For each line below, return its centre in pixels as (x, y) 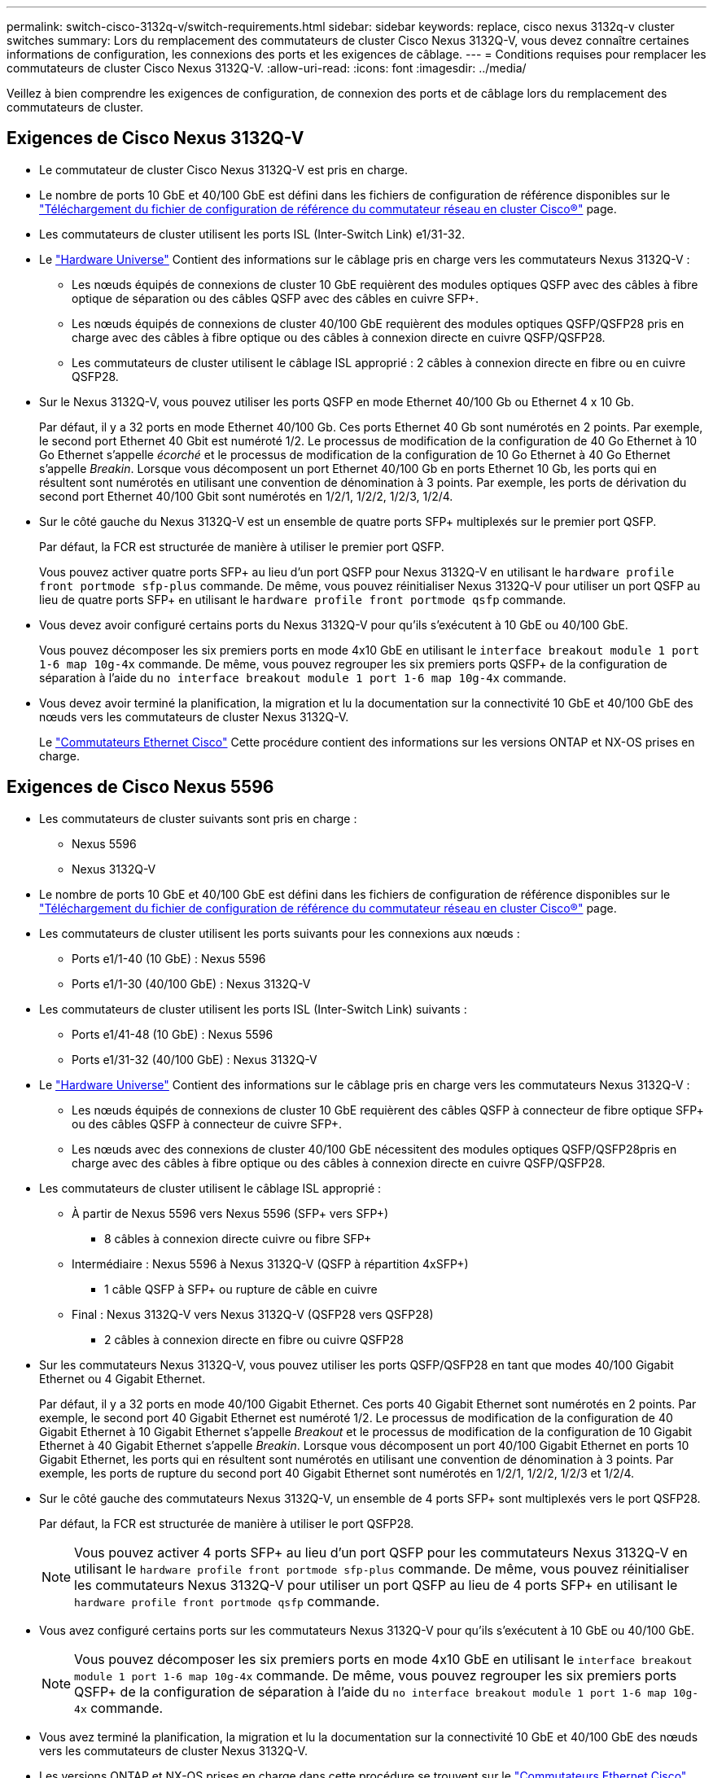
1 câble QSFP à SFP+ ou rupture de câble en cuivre (241, 1289)
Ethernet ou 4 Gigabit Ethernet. (122, 1378)
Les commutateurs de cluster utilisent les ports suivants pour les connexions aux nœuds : (280, 933)
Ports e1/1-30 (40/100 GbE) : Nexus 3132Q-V (191, 983)
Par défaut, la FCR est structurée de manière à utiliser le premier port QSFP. (242, 546)
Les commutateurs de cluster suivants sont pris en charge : (198, 818)
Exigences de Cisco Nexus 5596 (140, 787)
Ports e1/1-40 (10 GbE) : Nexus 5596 (169, 958)
